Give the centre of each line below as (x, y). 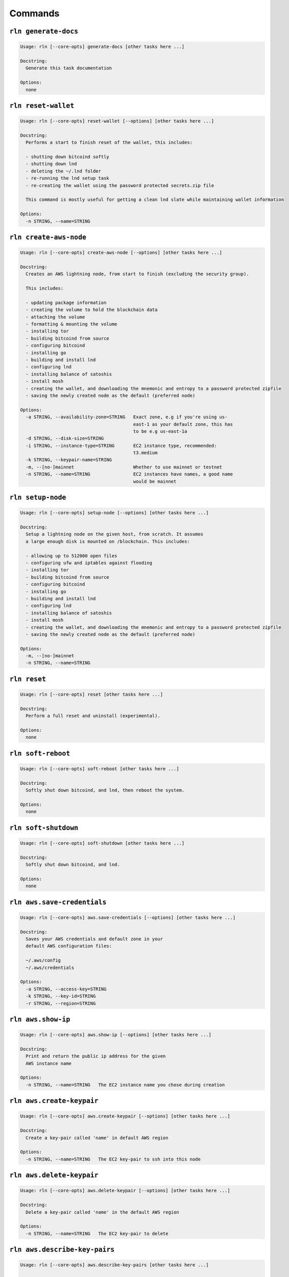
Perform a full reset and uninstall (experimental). (93, 716)
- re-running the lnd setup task (67, 178)
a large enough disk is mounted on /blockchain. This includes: (108, 541)
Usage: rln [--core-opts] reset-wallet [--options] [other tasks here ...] (117, 121)
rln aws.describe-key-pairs (62, 1250)
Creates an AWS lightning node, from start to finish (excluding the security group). (138, 274)
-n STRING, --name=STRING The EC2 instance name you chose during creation (125, 1085)
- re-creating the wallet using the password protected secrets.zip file (120, 185)
